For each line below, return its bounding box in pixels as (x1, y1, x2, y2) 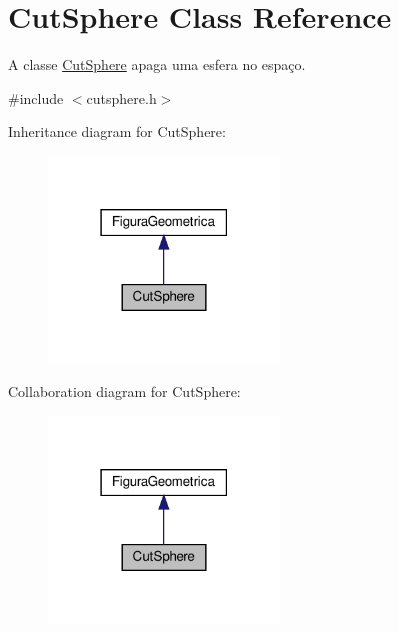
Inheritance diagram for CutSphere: (8, 121, 226, 142)
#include (8, 87, 64, 108)
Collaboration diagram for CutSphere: (8, 381, 241, 402)
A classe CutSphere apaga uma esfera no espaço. (8, 54, 306, 75)
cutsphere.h (86, 87, 157, 108)
